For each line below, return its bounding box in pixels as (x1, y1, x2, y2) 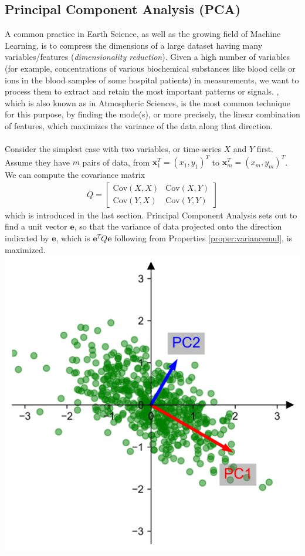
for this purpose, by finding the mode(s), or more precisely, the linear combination (5, 108, 300, 120)
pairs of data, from (82, 156, 150, 168)
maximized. (5, 243, 46, 255)
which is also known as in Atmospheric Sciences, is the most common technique (5, 96, 291, 109)
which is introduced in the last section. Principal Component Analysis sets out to (5, 208, 297, 221)
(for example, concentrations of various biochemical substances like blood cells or (5, 62, 296, 74)
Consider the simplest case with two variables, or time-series (5, 143, 221, 155)
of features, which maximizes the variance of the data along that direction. (5, 119, 273, 132)
